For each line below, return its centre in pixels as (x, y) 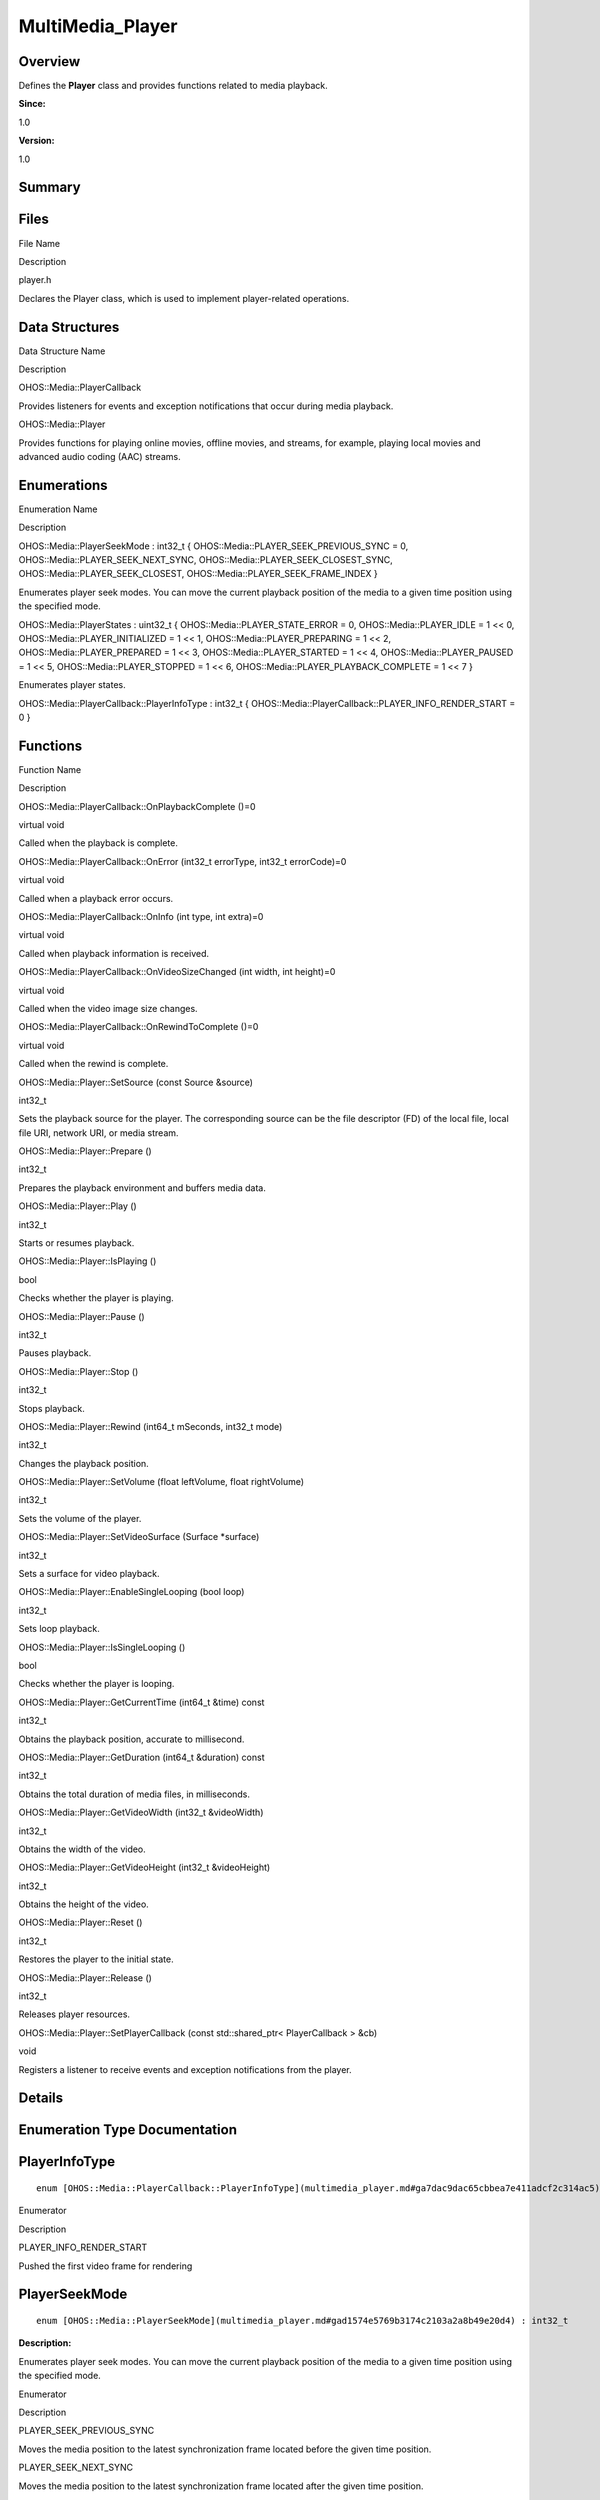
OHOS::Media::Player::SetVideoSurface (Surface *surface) (139, 1537)
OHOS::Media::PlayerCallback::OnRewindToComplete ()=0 (138, 1027)
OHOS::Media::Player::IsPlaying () (87, 1261)
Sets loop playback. (59, 1629)
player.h (35, 280)
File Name (39, 243)
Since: (32, 104)
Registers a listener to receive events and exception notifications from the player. (185, 2069)
